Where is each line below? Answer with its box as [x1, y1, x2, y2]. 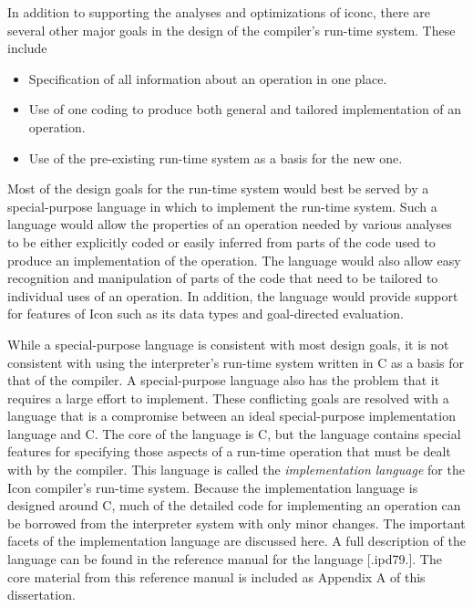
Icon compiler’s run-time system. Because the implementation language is [7, 477, 418, 497]
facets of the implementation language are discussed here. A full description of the [7, 531, 466, 550]
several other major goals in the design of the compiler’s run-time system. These [7, 20, 456, 39]
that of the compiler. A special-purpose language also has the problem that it [7, 371, 440, 390]
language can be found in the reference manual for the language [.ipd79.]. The [7, 549, 442, 569]
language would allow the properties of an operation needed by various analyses [7, 215, 452, 234]
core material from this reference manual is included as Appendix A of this [7, 567, 426, 586]
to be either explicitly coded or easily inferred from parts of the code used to [7, 232, 436, 251]
